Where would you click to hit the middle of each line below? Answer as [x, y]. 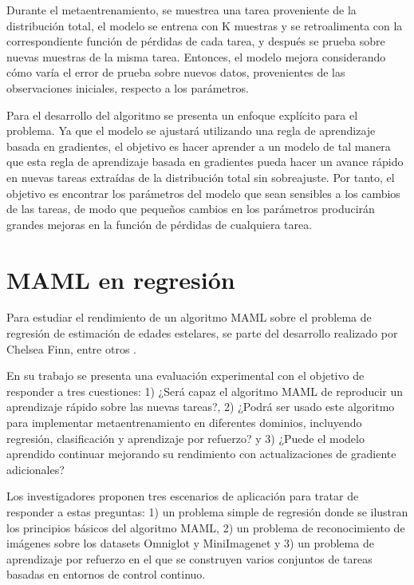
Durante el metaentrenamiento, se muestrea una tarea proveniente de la [181, 10]
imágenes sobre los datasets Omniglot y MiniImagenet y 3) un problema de [190, 543]
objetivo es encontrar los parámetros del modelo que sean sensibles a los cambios [203, 193]
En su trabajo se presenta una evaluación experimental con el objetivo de [185, 376]
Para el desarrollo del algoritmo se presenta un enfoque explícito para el [182, 115]
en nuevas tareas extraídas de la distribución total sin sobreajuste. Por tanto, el [201, 177]
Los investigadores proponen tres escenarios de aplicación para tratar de [183, 496]
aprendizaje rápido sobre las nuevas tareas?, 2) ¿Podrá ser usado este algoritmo [201, 407]
